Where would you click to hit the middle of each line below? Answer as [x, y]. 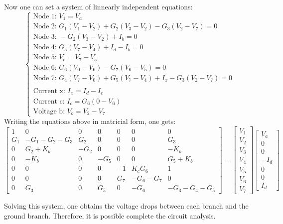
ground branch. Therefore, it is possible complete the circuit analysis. [110, 215]
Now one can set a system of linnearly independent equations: [98, 6]
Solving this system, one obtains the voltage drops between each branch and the [126, 206]
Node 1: [45, 16]
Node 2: [45, 27]
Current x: [49, 91]
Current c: [49, 101]
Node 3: [45, 37]
